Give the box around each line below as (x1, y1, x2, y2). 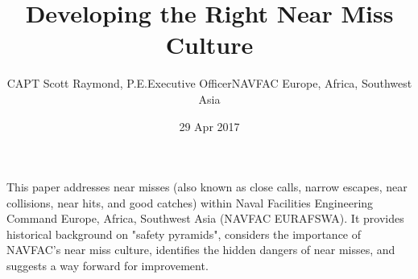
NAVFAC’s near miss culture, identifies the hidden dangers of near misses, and (6, 241, 395, 258)
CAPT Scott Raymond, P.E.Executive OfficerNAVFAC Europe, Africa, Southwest (6, 75, 412, 92)
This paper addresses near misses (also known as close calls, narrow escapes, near (6, 178, 408, 195)
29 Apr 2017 (179, 117, 240, 134)
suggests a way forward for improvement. (6, 257, 209, 274)
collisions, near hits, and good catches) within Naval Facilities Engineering (6, 194, 374, 211)
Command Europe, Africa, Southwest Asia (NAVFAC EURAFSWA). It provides (6, 210, 404, 227)
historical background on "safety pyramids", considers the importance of (6, 225, 362, 242)
